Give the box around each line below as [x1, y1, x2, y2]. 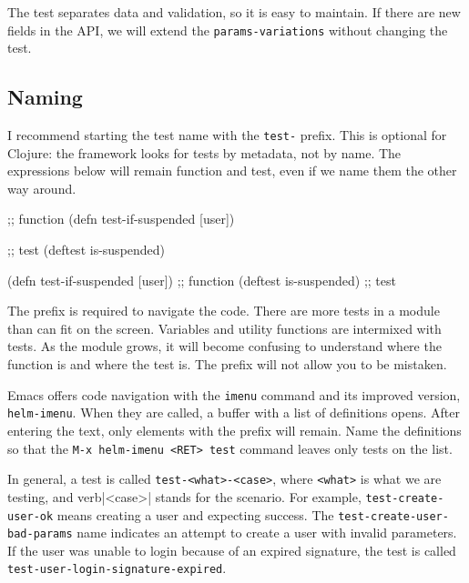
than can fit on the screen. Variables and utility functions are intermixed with [7, 318, 442, 337]
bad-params [7, 528, 73, 541]
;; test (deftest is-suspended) [7, 240, 166, 259]
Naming [7, 83, 83, 111]
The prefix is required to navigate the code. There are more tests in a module [7, 301, 440, 320]
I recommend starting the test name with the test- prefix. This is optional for [7, 126, 447, 145]
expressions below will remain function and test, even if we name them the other [7, 161, 457, 180]
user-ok [7, 509, 54, 523]
